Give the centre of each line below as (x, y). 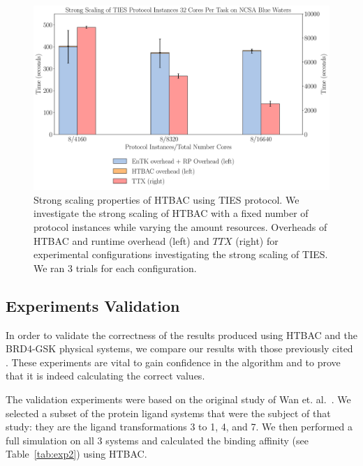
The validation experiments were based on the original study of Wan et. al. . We (178, 399)
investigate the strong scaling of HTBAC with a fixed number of (171, 213)
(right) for (257, 240)
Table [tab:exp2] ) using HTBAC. (76, 454)
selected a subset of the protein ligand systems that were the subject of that (168, 413)
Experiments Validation (93, 305)
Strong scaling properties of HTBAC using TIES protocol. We (166, 199)
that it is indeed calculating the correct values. (105, 376)
